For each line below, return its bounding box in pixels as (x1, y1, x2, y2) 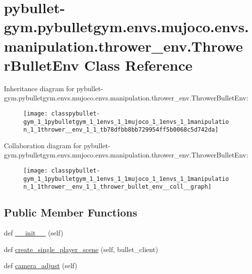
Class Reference (84, 55, 193, 75)
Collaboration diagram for (4, 140, 82, 150)
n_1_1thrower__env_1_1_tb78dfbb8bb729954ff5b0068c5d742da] (23, 126, 218, 134)
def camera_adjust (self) (4, 260, 77, 271)
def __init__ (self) (4, 228, 63, 238)
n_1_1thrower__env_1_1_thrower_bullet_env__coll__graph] (23, 183, 212, 191)
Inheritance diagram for (4, 83, 74, 93)
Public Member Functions (4, 205, 137, 220)
